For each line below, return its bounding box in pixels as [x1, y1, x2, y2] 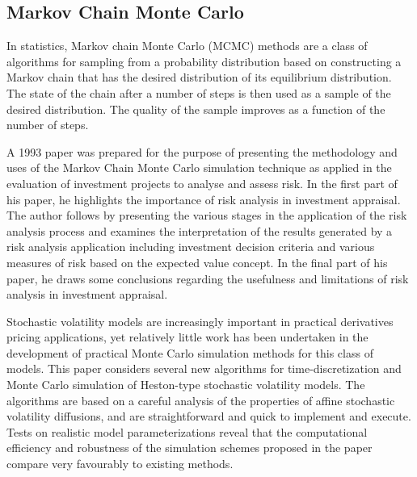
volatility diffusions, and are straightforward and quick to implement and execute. [6, 408, 411, 425]
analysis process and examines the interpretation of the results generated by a [6, 222, 393, 239]
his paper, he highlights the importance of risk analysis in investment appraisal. [6, 190, 401, 207]
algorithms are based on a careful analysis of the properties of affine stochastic [6, 391, 395, 408]
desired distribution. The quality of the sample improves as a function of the [6, 100, 385, 117]
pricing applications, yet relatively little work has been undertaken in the [6, 328, 369, 345]
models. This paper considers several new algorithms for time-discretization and [6, 360, 402, 377]
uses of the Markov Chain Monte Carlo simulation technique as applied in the [6, 159, 392, 176]
